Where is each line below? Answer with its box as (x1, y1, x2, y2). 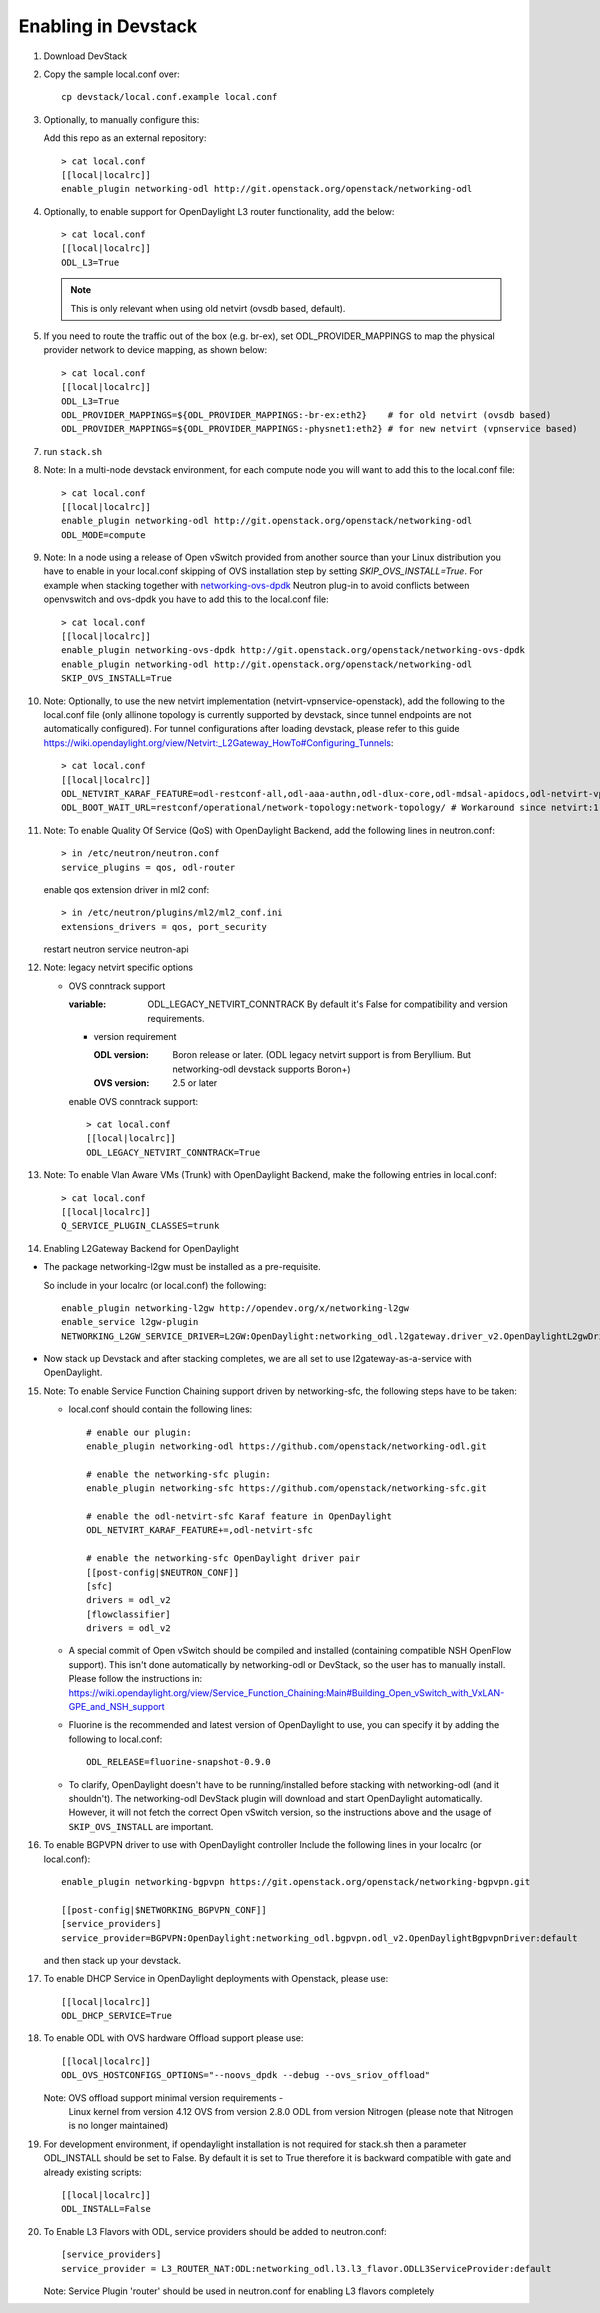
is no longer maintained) (68, 2120, 169, 2132)
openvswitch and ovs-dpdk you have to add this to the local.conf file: (43, 593, 329, 605)
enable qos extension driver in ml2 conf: (43, 883, 210, 895)
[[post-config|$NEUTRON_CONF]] (86, 1566, 240, 1578)
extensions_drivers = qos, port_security (61, 921, 267, 932)
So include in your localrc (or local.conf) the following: (43, 1279, 267, 1291)
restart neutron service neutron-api (43, 943, 189, 955)
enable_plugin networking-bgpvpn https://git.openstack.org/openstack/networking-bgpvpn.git (61, 1876, 531, 1887)
